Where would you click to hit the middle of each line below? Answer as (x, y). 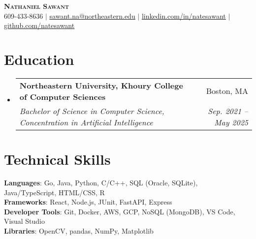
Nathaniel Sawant (36, 6)
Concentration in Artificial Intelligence (86, 122)
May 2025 (231, 122)
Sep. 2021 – (228, 111)
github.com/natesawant (39, 25)
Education (39, 59)
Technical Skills (57, 159)
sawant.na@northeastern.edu (92, 15)
